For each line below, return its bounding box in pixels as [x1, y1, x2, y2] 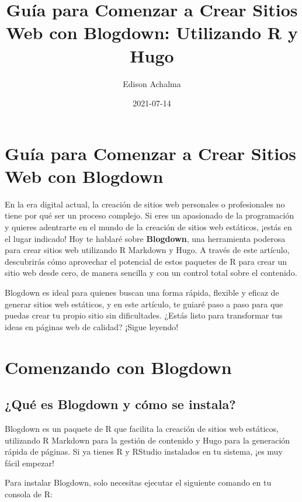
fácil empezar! [5, 456, 54, 469]
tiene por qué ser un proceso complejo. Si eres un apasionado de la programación [5, 209, 294, 221]
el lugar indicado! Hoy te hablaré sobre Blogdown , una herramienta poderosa [5, 232, 286, 244]
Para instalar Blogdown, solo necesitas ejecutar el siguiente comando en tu [5, 476, 272, 489]
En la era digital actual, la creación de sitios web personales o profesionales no [5, 198, 285, 210]
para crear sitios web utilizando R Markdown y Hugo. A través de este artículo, [5, 244, 290, 256]
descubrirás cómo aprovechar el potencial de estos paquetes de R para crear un [5, 255, 287, 267]
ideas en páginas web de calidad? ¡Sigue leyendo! [5, 320, 179, 333]
